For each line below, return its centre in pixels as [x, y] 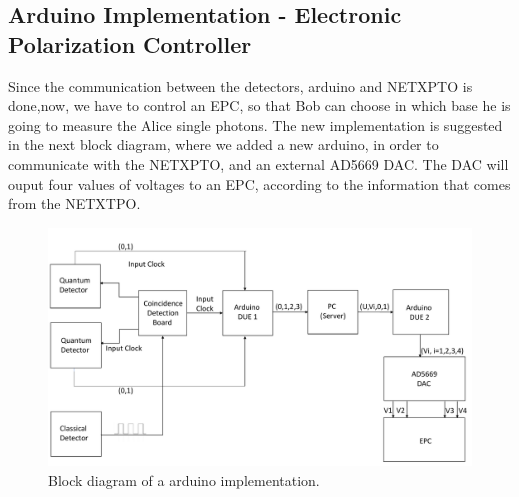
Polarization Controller [130, 43]
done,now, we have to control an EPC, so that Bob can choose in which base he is [259, 105]
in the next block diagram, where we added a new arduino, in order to [223, 144]
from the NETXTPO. [74, 203]
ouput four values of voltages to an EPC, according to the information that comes [259, 183]
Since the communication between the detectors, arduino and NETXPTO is [240, 85]
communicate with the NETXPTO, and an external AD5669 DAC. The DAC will [258, 163]
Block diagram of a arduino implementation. [184, 479]
